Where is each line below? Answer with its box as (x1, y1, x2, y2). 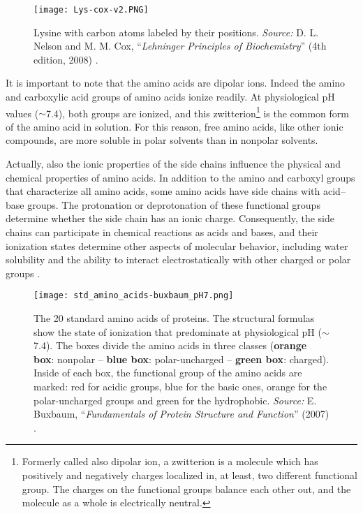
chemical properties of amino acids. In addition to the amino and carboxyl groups (6, 170, 355, 184)
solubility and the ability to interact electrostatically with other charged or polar (6, 252, 351, 267)
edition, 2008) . (34, 52, 98, 66)
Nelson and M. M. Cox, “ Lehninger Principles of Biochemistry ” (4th (34, 38, 327, 53)
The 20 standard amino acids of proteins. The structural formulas (34, 311, 315, 325)
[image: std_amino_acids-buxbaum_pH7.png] (34, 291, 234, 301)
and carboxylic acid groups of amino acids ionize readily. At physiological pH (6, 89, 335, 104)
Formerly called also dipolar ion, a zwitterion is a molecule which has (22, 454, 318, 469)
